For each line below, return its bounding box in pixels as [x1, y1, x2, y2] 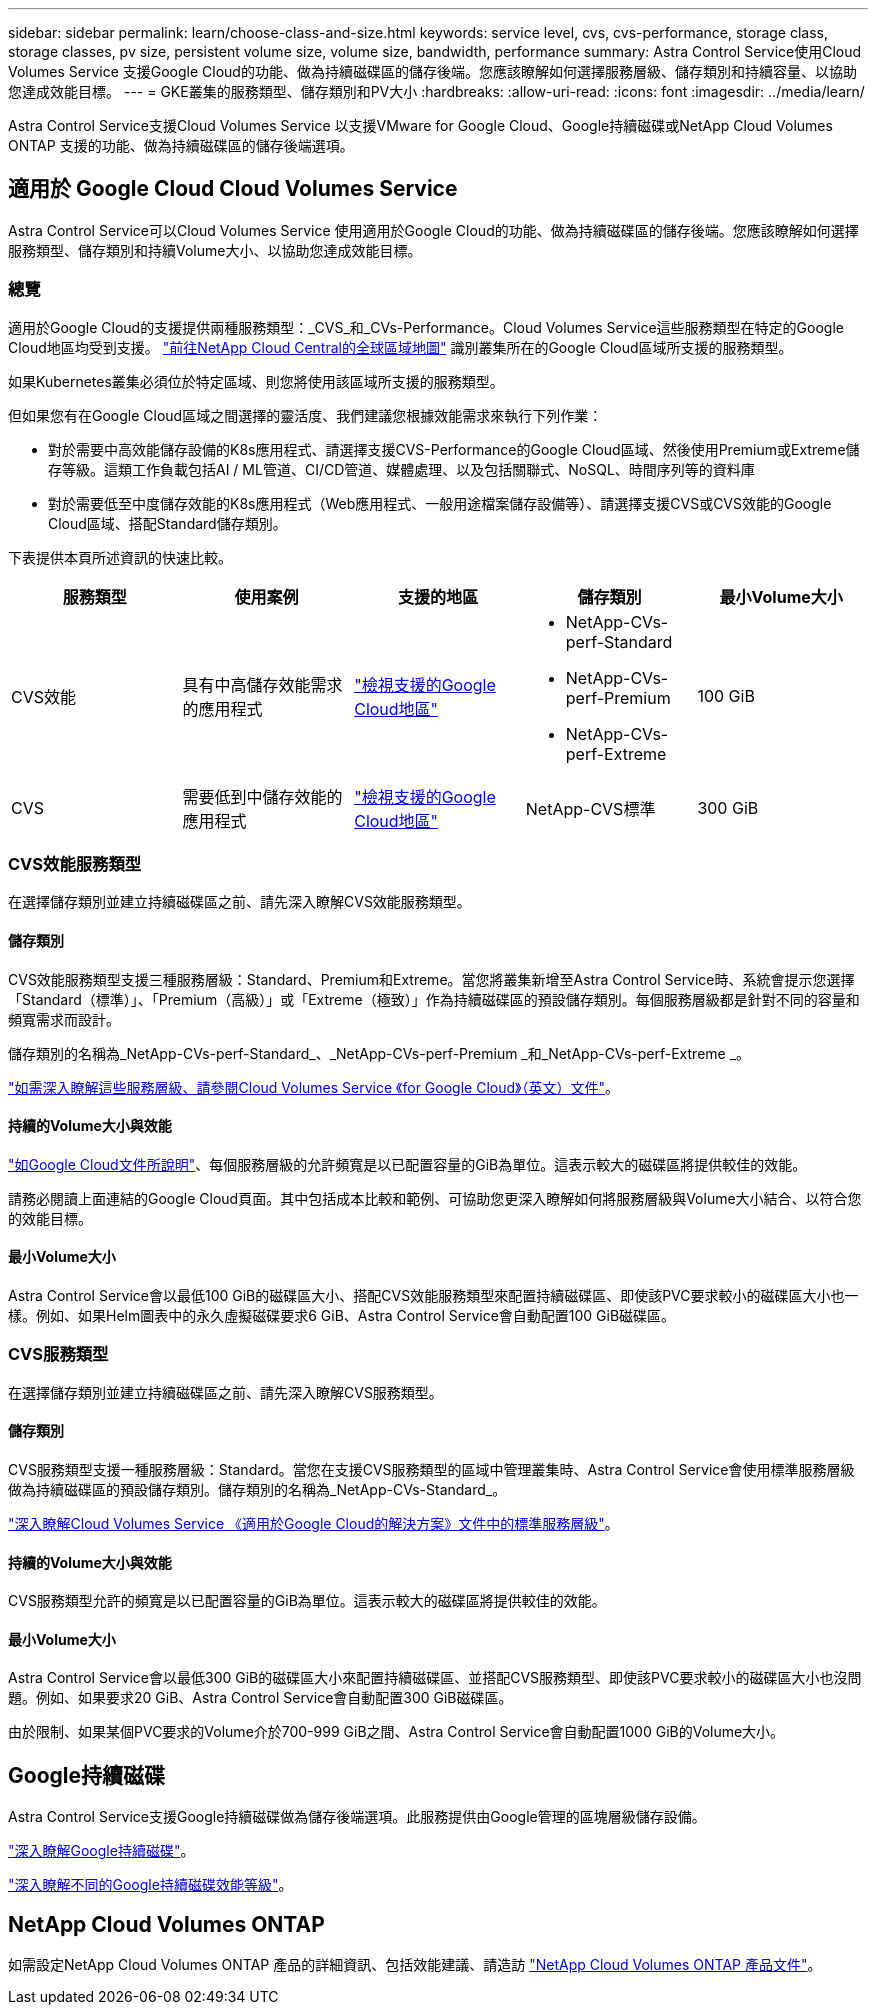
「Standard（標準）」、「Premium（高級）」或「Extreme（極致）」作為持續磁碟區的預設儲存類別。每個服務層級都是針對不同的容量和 [8, 990, 860, 1008]
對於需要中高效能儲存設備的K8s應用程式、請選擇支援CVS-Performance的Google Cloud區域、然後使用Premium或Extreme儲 [48, 440, 860, 458]
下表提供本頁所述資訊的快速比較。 [8, 548, 232, 566]
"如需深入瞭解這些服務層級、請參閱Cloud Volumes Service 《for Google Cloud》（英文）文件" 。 [8, 1078, 619, 1096]
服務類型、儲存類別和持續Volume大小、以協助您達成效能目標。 [8, 241, 422, 259]
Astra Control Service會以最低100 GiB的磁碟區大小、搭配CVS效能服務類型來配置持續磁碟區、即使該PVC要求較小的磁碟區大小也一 [8, 1287, 859, 1304]
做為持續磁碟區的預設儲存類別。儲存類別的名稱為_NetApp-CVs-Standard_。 [8, 1480, 507, 1498]
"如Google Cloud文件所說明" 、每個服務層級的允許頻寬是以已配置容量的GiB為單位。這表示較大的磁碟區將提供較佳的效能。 [8, 1155, 807, 1173]
